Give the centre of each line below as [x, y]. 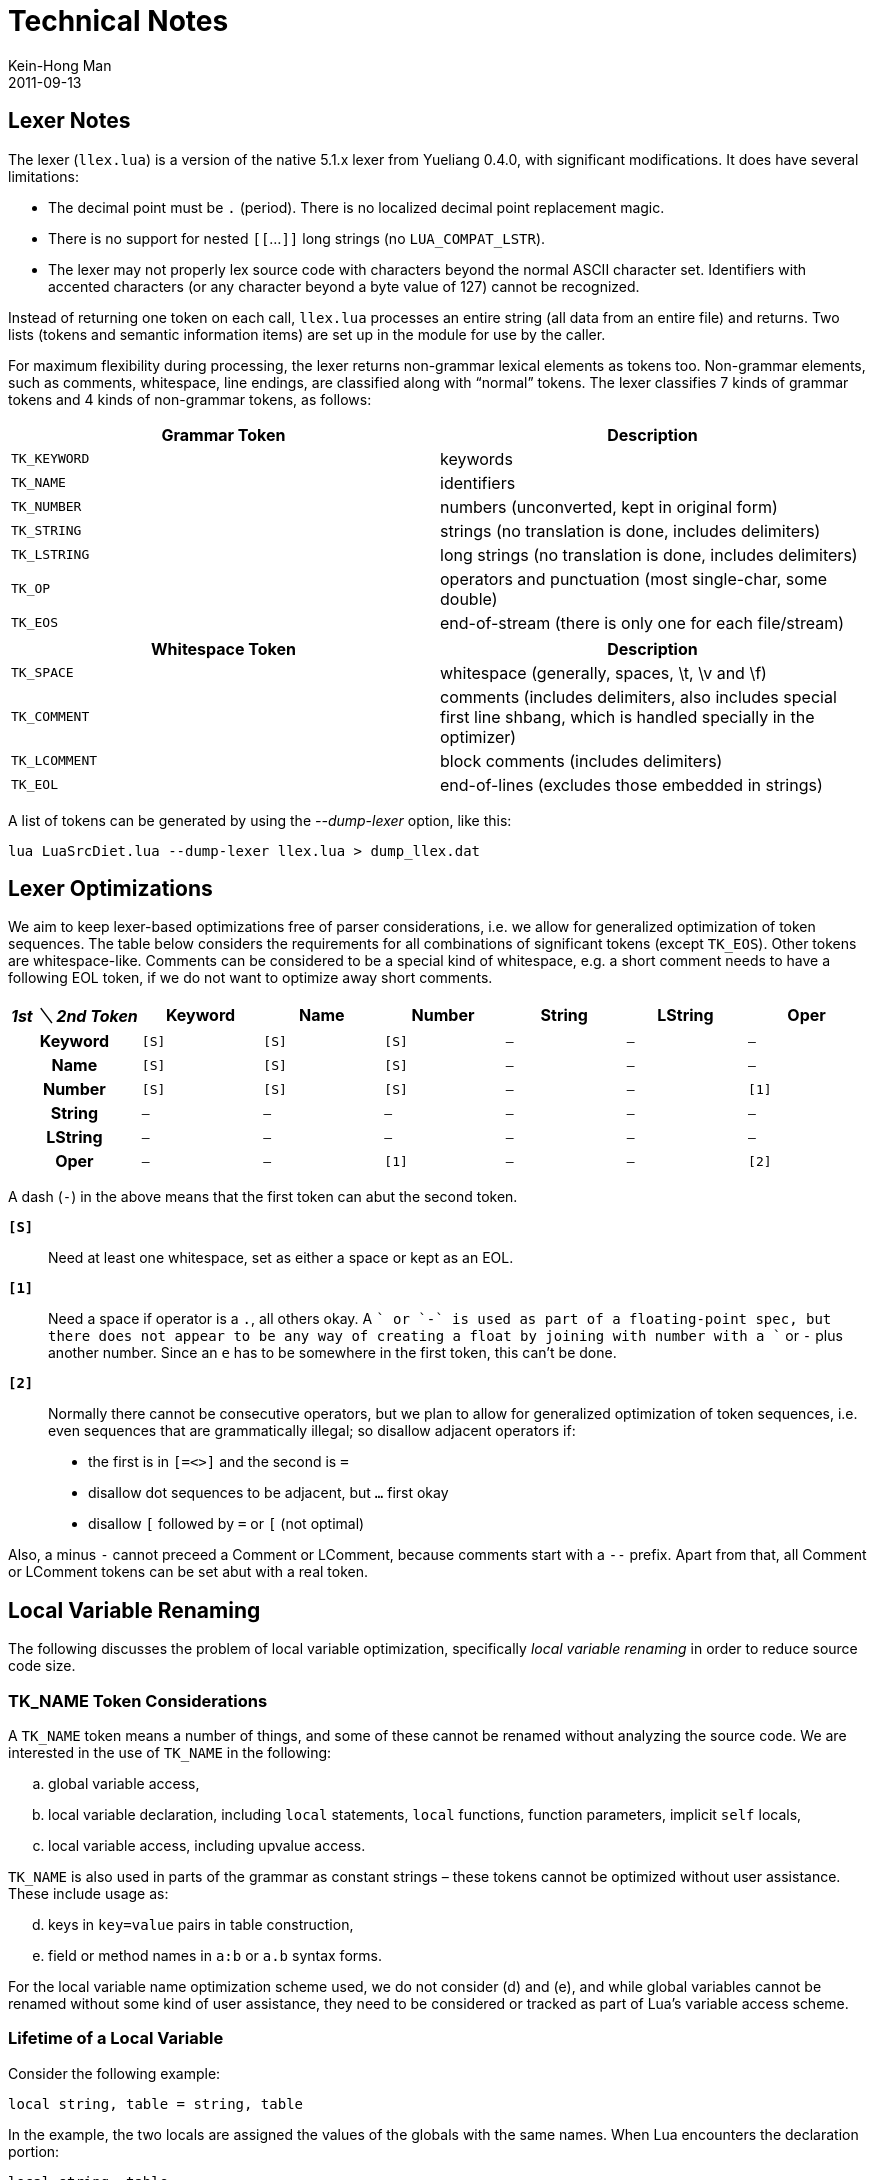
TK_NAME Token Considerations [138, 1700]
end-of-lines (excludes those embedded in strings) [631, 784]
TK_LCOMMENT [54, 761]
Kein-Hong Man [60, 65]
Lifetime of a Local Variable [116, 2038]
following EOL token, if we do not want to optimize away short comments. [250, 978]
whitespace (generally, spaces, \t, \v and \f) [603, 672]
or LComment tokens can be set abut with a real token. [188, 1572]
